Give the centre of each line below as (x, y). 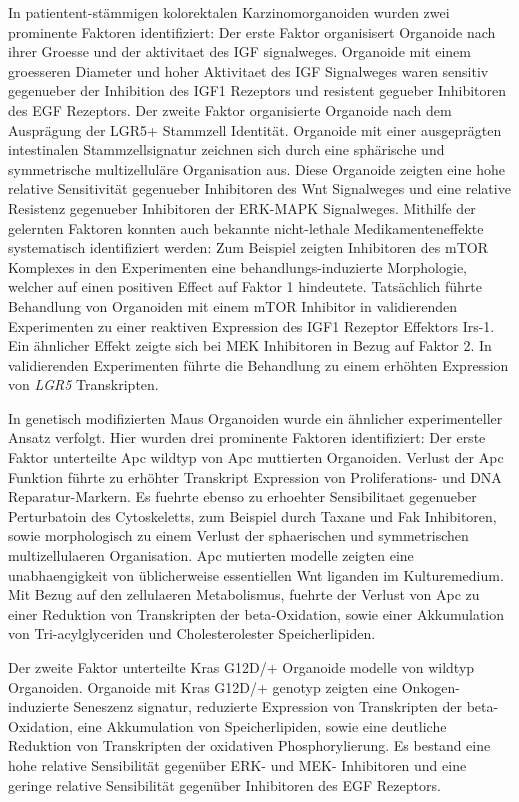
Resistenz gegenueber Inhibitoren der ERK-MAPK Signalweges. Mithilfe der (242, 207)
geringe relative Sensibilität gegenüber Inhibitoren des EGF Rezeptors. (224, 784)
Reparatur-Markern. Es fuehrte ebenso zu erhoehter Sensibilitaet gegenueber (242, 496)
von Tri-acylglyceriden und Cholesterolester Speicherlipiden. (192, 633)
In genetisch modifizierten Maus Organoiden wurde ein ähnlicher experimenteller (255, 417)
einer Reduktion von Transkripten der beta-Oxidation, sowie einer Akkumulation (256, 613)
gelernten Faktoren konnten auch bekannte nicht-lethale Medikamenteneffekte (246, 227)
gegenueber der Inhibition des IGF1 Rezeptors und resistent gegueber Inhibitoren (257, 90)
